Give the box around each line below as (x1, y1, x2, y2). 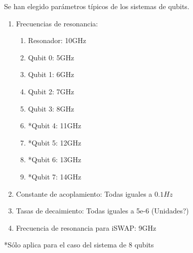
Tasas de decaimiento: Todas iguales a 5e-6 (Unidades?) (16, 205, 189, 216)
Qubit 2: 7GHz (28, 86, 74, 96)
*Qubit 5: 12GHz (28, 137, 82, 148)
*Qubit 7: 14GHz (28, 171, 82, 182)
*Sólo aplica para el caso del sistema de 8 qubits (4, 239, 154, 250)
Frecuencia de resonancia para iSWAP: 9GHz (16, 222, 157, 233)
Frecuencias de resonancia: (16, 18, 98, 28)
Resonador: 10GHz (28, 35, 86, 46)
